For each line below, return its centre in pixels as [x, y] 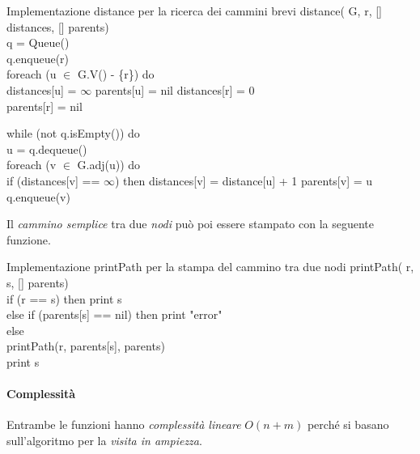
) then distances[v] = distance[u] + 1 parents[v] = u [244, 180]
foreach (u [32, 74]
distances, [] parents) [58, 26]
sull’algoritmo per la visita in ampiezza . [104, 440]
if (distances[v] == [53, 180]
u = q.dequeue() [47, 149]
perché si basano [348, 424]
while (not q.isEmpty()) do [73, 133]
